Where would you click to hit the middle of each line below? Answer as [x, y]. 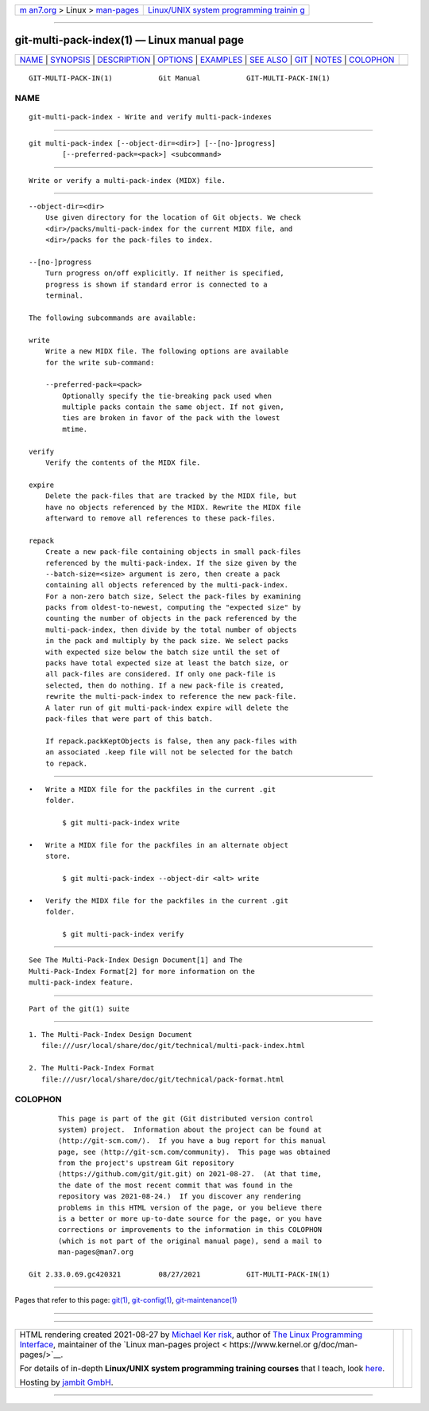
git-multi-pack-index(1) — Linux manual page [129, 40]
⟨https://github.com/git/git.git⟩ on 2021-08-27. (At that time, [190, 1174]
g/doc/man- [335, 1344]
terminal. [64, 296]
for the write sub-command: [100, 362]
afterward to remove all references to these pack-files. [160, 518]
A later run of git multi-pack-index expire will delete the [167, 707]
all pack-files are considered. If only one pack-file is [160, 674]
